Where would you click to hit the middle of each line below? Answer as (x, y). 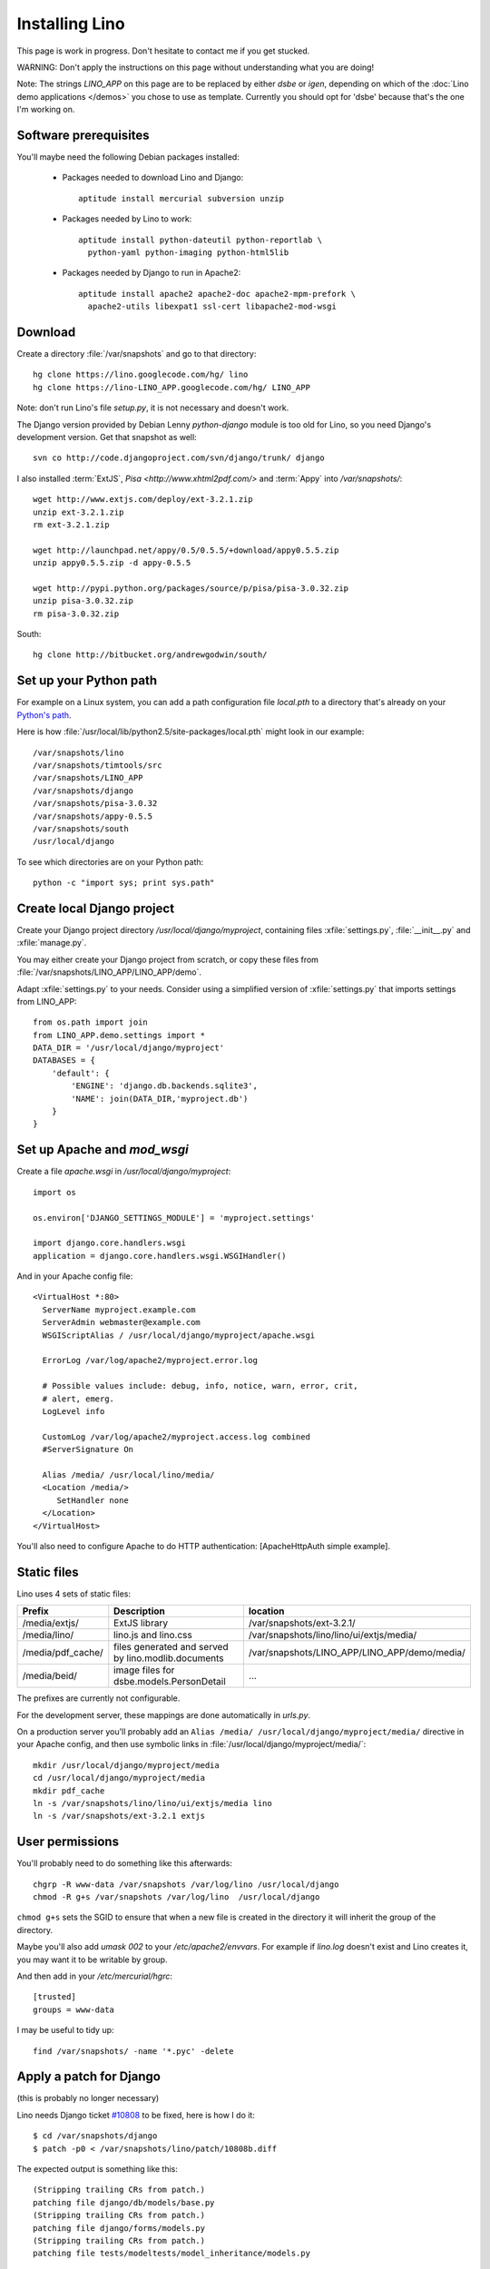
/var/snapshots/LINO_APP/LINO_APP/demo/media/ (357, 1653)
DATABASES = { (64, 1061)
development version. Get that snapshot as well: (107, 437)
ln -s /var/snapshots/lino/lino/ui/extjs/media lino (152, 1803)
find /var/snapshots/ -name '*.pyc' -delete (134, 2051)
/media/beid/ (49, 1676)
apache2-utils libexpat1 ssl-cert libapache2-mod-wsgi (212, 307)
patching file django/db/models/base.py (124, 2202)
